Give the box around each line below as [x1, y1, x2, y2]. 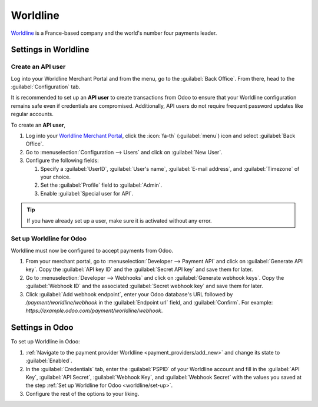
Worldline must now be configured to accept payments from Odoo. [11, 247, 174, 254]
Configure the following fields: [25, 157, 100, 164]
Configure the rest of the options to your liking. [25, 390, 140, 397]
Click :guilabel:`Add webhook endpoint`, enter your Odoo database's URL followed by [25, 290, 233, 297]
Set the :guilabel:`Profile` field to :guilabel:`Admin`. [40, 181, 163, 188]
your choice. [40, 174, 71, 180]
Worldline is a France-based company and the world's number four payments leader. [11, 29, 217, 37]
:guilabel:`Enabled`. [25, 357, 73, 365]
